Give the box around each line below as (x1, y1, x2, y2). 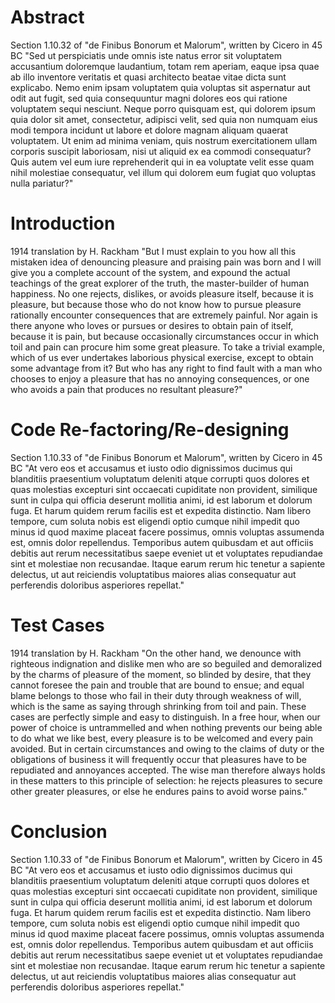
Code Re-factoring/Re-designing (10, 419, 290, 441)
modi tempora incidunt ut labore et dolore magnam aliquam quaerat (10, 124, 289, 136)
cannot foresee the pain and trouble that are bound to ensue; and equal (10, 679, 305, 691)
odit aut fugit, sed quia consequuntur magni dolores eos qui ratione (10, 92, 288, 104)
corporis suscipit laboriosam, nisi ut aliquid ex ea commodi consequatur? (10, 145, 312, 157)
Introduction (10, 212, 116, 235)
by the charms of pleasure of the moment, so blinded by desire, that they (10, 668, 312, 680)
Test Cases (10, 614, 105, 636)
